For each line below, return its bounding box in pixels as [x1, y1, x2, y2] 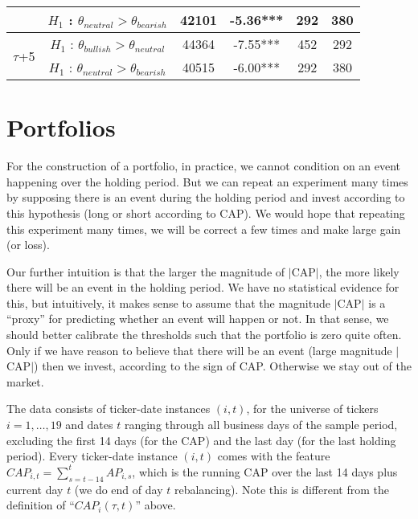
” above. [135, 497, 176, 513]
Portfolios [6, 111, 116, 144]
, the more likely [318, 263, 400, 280]
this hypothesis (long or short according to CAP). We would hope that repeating [6, 204, 405, 221]
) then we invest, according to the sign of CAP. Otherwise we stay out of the [34, 358, 412, 374]
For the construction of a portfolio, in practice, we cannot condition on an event [6, 157, 401, 174]
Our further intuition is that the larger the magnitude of [6, 263, 285, 280]
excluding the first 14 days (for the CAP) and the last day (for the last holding [6, 431, 396, 448]
